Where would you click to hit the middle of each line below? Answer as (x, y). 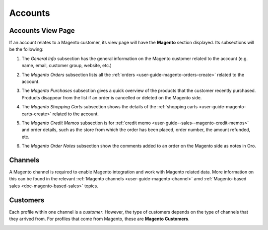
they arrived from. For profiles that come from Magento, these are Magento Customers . (99, 219)
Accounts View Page (42, 31)
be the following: (26, 49)
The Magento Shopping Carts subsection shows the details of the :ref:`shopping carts (110, 107)
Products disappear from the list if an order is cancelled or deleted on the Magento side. (112, 97)
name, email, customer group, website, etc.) (67, 66)
